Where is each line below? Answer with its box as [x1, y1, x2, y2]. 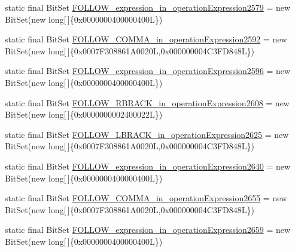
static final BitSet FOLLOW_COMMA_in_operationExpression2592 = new [5, 33, 287, 45]
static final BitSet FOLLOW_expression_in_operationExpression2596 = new [5, 64, 291, 77]
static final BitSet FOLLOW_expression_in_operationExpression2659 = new [5, 223, 291, 236]
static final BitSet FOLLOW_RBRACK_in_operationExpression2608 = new [5, 96, 290, 109]
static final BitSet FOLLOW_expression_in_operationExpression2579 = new [5, 1, 291, 13]
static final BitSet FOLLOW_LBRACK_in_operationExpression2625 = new [5, 128, 289, 140]
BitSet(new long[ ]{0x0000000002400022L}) [5, 108, 163, 121]
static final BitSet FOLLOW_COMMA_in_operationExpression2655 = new [5, 192, 287, 204]
